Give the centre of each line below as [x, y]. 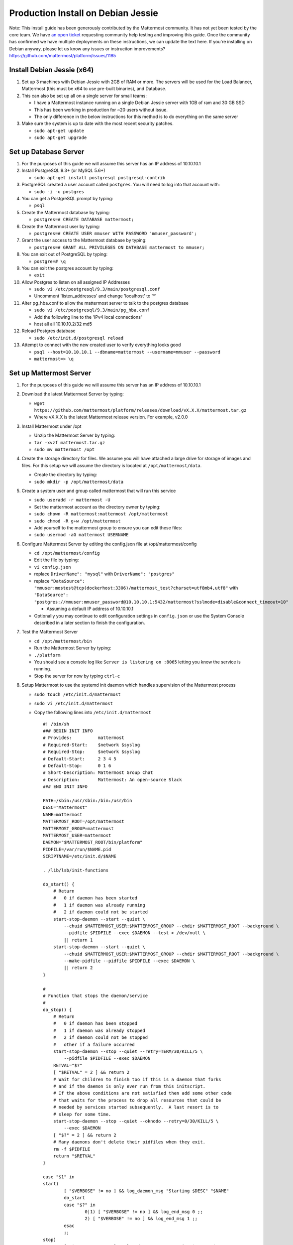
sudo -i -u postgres [59, 191]
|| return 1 [78, 940]
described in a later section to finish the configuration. [90, 623]
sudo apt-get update [59, 130]
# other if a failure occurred [94, 1044]
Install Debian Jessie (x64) [51, 70]
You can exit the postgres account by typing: [68, 268]
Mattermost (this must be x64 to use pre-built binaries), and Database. [94, 89]
